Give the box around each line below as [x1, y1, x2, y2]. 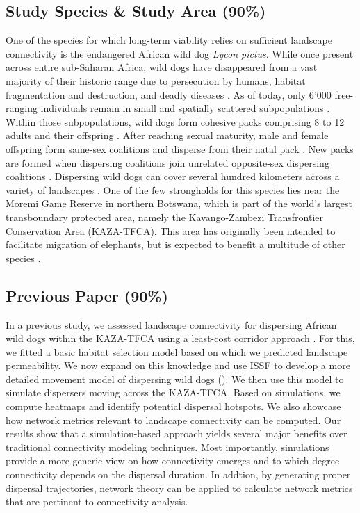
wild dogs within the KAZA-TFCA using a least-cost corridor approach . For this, [6, 331, 355, 345]
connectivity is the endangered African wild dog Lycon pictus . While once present [6, 46, 354, 60]
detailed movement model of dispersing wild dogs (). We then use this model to [6, 371, 344, 386]
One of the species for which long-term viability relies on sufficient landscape [6, 33, 332, 47]
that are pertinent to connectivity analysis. [6, 494, 188, 509]
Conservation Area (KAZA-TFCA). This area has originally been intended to [6, 223, 336, 238]
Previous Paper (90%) [6, 284, 168, 306]
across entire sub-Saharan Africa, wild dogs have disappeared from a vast [6, 60, 318, 74]
